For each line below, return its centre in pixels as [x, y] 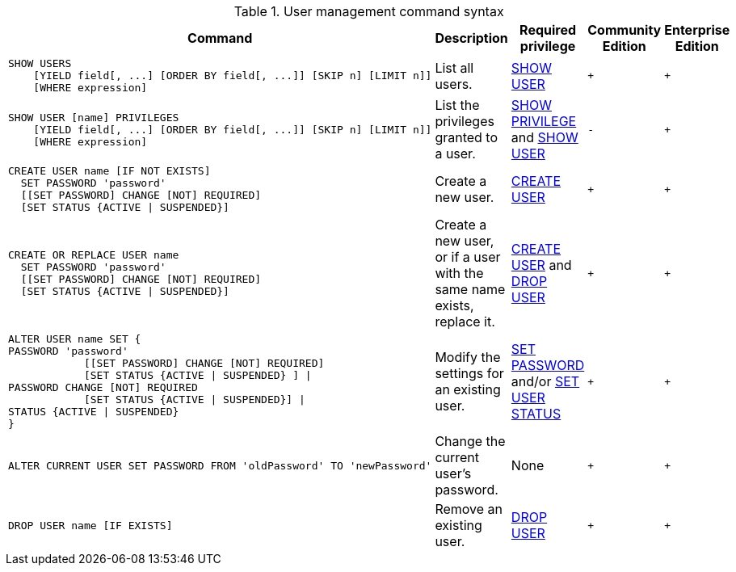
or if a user [468, 257]
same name [470, 289]
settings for [469, 373]
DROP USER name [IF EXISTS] [90, 525]
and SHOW [545, 137]
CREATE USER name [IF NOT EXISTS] [109, 171]
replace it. [465, 322]
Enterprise [697, 30]
